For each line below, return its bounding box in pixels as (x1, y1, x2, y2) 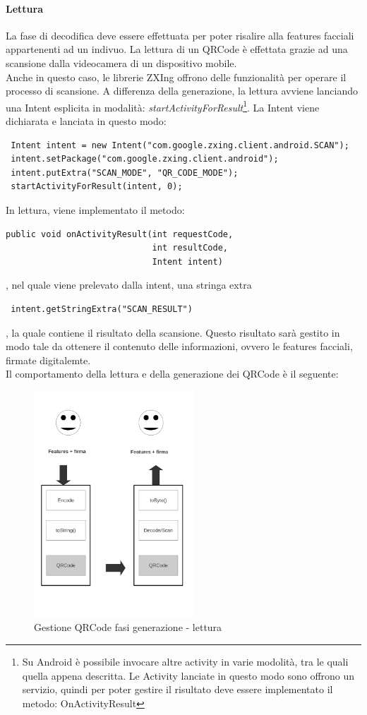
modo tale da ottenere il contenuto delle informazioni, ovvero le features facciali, (6, 339, 353, 354)
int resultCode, (152, 243, 228, 253)
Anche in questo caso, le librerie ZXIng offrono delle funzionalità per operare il (6, 69, 347, 84)
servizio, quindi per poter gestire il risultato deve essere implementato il (22, 682, 333, 697)
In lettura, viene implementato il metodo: (6, 202, 185, 217)
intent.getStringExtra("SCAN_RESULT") (11, 304, 193, 314)
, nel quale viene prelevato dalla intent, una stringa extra (6, 277, 252, 292)
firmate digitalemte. (6, 352, 91, 367)
